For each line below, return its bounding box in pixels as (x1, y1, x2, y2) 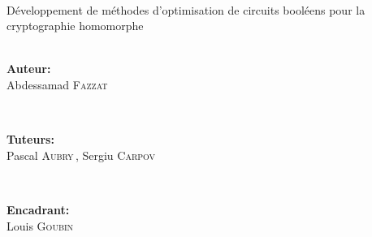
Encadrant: (6, 200, 70, 218)
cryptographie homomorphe (6, 17, 144, 34)
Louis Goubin (6, 217, 74, 234)
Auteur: (6, 60, 51, 77)
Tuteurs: (6, 131, 54, 148)
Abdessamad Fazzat (6, 75, 108, 93)
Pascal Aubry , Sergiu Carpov (6, 146, 156, 163)
